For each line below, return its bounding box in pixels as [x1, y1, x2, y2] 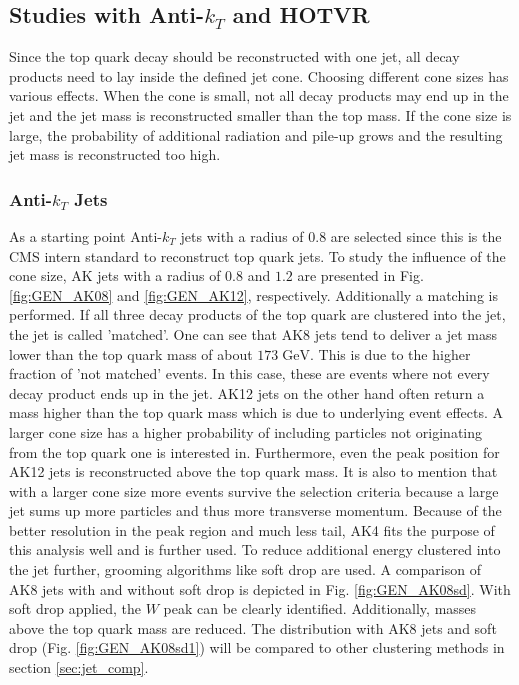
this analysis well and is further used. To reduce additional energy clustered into [9, 539, 501, 560]
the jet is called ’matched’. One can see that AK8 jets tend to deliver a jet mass [9, 323, 498, 344]
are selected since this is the [330, 225, 502, 246]
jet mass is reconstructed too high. [9, 144, 221, 165]
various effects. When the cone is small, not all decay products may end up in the [9, 85, 509, 106]
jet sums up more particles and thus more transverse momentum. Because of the [9, 500, 502, 521]
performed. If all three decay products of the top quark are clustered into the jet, [9, 304, 506, 325]
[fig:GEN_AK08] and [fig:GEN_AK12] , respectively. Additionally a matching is [9, 284, 498, 305]
